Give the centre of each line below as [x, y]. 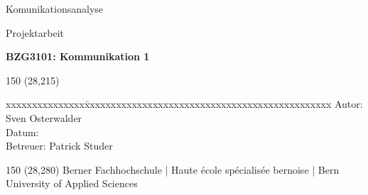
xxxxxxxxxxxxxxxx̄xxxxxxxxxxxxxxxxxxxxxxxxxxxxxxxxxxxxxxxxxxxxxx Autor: [184, 104]
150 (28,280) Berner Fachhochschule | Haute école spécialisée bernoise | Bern [173, 169]
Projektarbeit [35, 32]
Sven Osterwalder [44, 117]
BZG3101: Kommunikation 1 [78, 56]
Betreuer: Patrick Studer [59, 146]
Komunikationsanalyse [55, 9]
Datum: [22, 132]
